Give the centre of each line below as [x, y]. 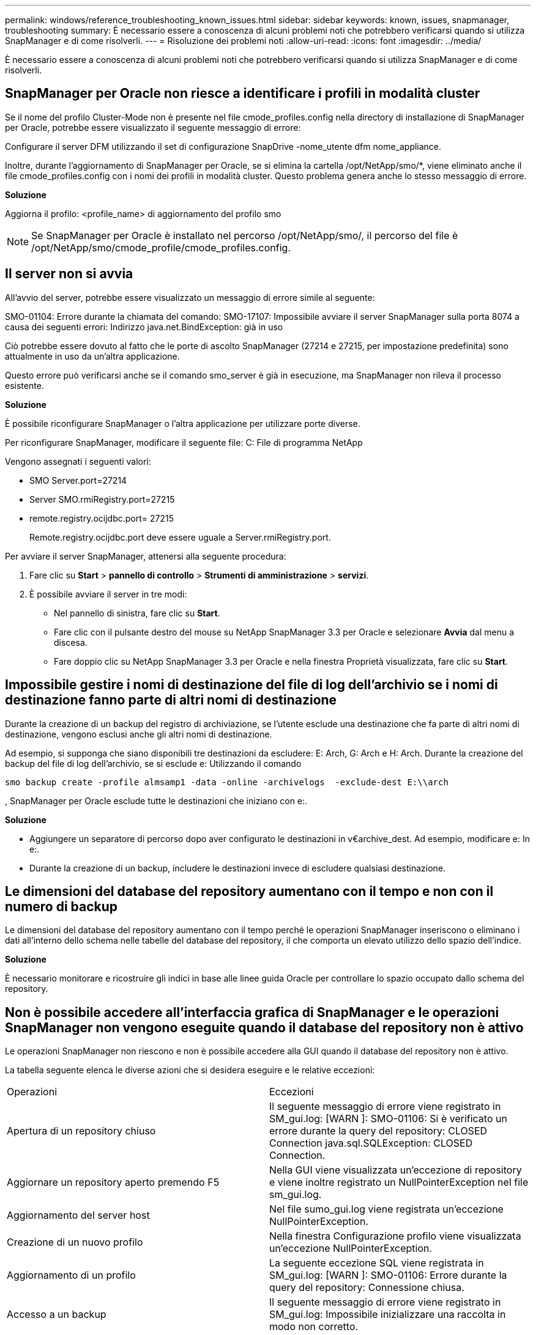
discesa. [71, 642]
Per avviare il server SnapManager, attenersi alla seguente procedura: [146, 556]
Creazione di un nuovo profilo [75, 1242]
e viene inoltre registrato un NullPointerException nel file [399, 1182]
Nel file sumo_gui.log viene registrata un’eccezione [386, 1209]
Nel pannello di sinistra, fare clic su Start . [137, 613]
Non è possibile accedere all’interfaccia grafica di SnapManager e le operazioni [252, 1012]
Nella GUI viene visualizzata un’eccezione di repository [396, 1170]
